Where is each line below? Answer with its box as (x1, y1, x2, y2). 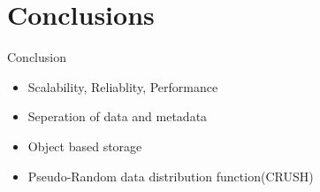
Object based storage (27, 136, 142, 155)
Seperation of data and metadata (27, 107, 208, 126)
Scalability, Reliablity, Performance (27, 77, 218, 96)
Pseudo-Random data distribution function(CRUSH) (27, 166, 314, 185)
